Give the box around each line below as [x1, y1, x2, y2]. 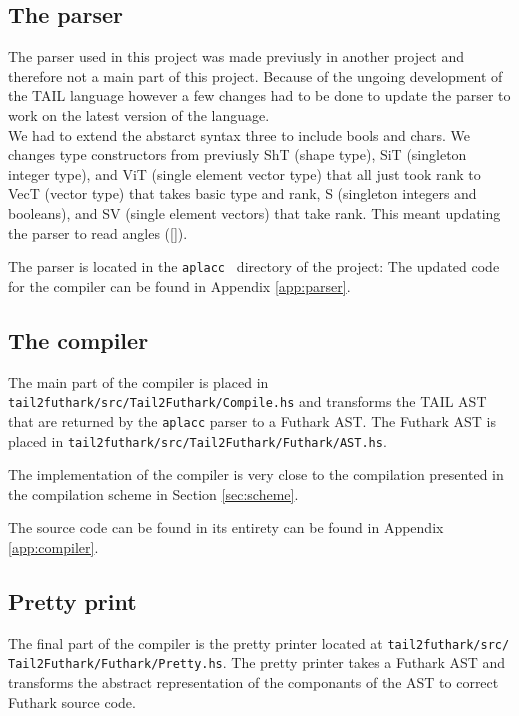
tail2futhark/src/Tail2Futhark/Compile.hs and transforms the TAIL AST [8, 391, 487, 412]
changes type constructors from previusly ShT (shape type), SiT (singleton [8, 144, 467, 165]
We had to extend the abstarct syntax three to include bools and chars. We [8, 124, 471, 145]
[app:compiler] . [8, 536, 99, 557]
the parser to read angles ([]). [8, 222, 188, 243]
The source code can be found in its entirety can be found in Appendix [8, 517, 444, 538]
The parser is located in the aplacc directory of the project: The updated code [8, 256, 500, 277]
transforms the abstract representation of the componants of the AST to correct [8, 672, 499, 693]
